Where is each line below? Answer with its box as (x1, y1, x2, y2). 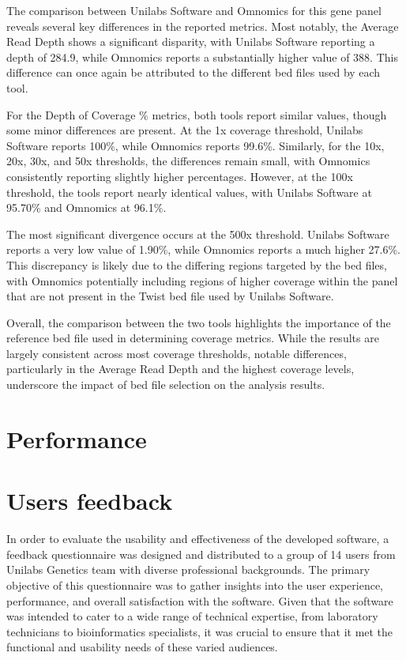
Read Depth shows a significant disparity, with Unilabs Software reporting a (6, 33, 375, 50)
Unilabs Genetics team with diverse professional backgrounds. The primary (6, 561, 370, 578)
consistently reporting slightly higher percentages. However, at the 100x (6, 168, 353, 184)
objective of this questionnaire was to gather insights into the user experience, (6, 576, 383, 593)
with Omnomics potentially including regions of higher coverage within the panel (6, 272, 398, 289)
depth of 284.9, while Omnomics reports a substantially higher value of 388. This (6, 48, 398, 65)
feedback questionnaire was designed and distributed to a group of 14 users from (6, 545, 396, 562)
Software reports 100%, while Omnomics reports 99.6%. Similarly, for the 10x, (6, 137, 385, 153)
